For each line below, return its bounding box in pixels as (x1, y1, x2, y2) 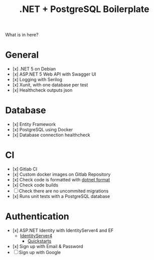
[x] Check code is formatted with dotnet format (12, 177, 110, 182)
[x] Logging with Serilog (12, 77, 63, 83)
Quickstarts (27, 238, 52, 244)
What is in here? (5, 32, 39, 38)
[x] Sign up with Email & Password (12, 243, 84, 249)
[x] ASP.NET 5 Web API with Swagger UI (12, 71, 96, 77)
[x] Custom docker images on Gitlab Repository (12, 171, 111, 177)
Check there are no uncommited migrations (19, 188, 109, 194)
